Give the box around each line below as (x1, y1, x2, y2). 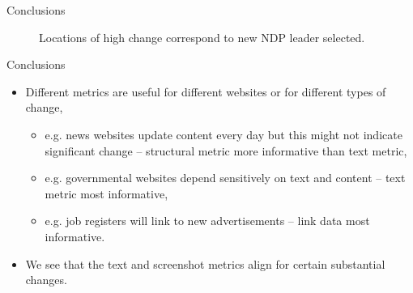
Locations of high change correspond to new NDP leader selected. (39, 28, 365, 45)
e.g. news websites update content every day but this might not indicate (45, 125, 402, 142)
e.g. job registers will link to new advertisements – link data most (45, 212, 370, 229)
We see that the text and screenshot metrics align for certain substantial (25, 255, 385, 272)
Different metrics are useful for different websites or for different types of (25, 83, 386, 100)
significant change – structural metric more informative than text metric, (45, 142, 407, 159)
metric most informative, (45, 185, 168, 202)
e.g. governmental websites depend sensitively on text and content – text (45, 169, 406, 186)
